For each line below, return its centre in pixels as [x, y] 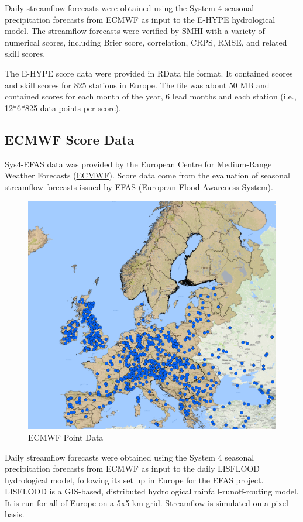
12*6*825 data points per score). [63, 107]
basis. [15, 514]
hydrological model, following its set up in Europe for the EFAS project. [134, 480]
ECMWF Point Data [66, 437]
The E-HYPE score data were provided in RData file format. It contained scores [149, 73]
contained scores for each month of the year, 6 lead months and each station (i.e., [151, 96]
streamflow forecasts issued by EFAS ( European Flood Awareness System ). [139, 186]
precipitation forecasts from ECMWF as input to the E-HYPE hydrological [140, 19]
